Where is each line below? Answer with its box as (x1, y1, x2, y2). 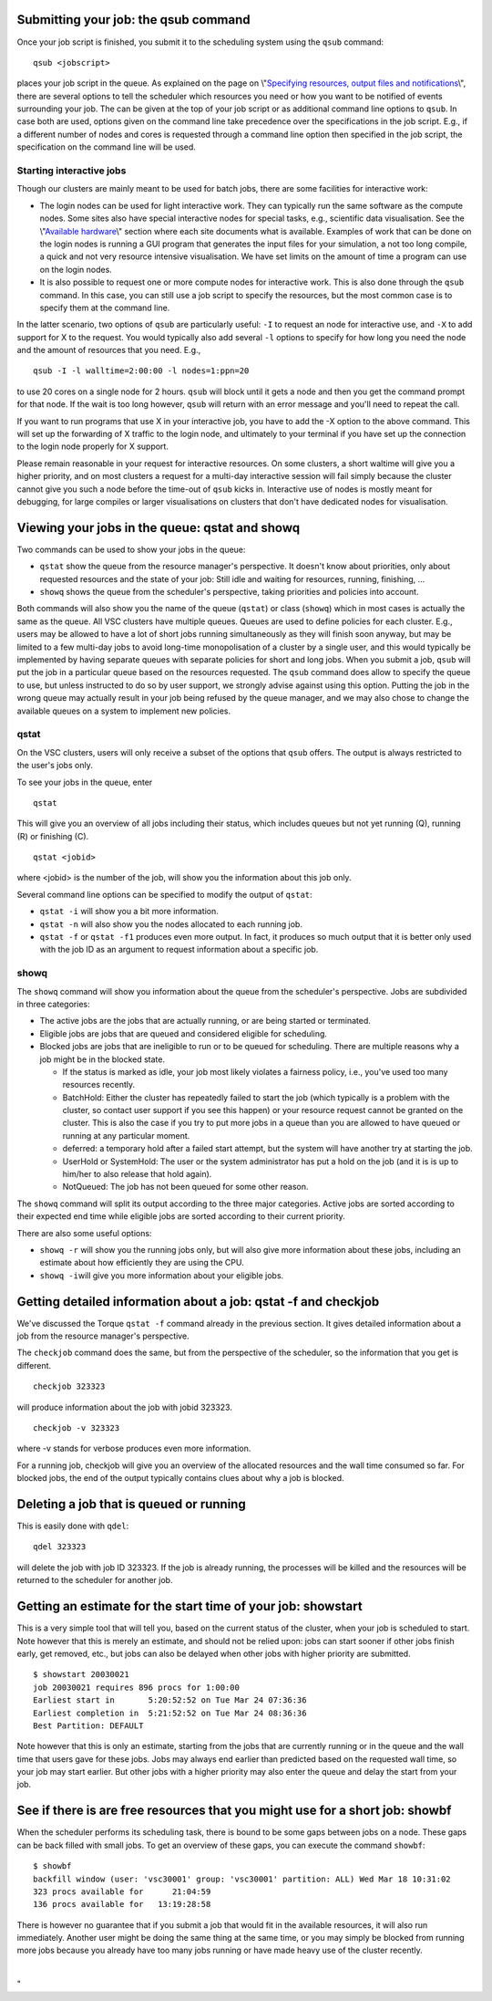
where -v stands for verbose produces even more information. (16, 1443, 251, 1454)
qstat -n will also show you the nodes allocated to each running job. (39, 918, 302, 930)
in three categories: (16, 998, 90, 1009)
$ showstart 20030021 (33, 1670, 129, 1680)
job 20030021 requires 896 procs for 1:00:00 (33, 1682, 241, 1693)
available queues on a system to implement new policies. (16, 705, 231, 716)
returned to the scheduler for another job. (16, 1575, 173, 1586)
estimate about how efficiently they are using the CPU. (39, 1257, 245, 1268)
